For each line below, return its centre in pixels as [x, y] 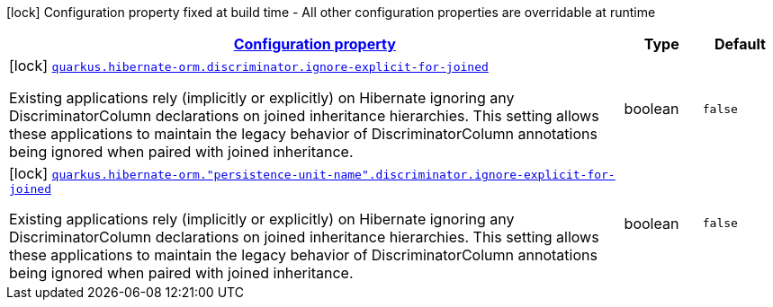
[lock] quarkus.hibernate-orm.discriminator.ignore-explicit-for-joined [249, 66]
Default [740, 44]
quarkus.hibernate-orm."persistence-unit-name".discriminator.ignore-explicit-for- [333, 175]
